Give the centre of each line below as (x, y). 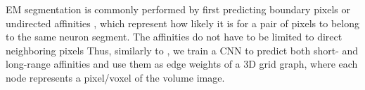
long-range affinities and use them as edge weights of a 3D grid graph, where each (182, 64)
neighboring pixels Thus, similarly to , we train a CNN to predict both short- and (182, 50)
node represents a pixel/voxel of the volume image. (115, 77)
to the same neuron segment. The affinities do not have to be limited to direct (174, 37)
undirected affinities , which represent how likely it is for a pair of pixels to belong (182, 23)
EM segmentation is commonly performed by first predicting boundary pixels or (178, 9)
